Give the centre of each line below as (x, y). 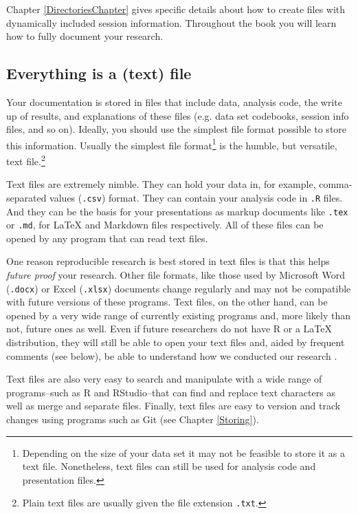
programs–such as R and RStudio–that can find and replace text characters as (171, 392)
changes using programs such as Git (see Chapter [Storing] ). (133, 419)
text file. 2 (26, 160)
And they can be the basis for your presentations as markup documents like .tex (177, 211)
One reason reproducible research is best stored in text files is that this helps (168, 261)
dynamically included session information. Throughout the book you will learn (171, 22)
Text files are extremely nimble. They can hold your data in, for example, (161, 184)
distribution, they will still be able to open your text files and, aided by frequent (176, 342)
